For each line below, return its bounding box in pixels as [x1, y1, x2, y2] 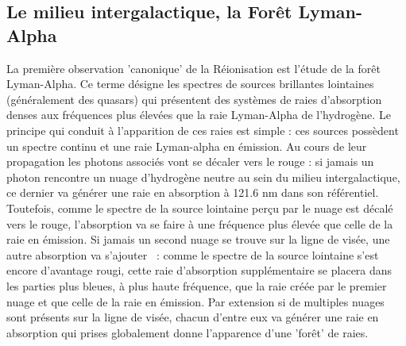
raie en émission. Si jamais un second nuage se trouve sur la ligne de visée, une [6, 231, 390, 248]
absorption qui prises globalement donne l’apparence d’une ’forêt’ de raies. [6, 324, 369, 340]
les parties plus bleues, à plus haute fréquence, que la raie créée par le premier [6, 277, 387, 294]
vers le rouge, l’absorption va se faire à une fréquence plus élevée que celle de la [6, 215, 393, 232]
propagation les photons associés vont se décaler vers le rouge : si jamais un [6, 153, 374, 170]
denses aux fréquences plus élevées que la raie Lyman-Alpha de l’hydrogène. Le [6, 106, 391, 123]
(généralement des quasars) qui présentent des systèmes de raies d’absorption [6, 90, 382, 107]
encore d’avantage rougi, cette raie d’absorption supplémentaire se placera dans [6, 262, 392, 279]
